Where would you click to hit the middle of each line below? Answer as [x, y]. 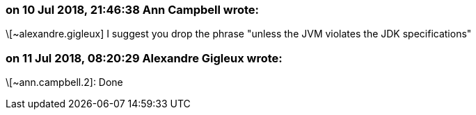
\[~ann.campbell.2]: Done [64, 82]
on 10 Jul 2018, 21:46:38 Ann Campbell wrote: [133, 10]
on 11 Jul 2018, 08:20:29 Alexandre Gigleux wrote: [144, 58]
